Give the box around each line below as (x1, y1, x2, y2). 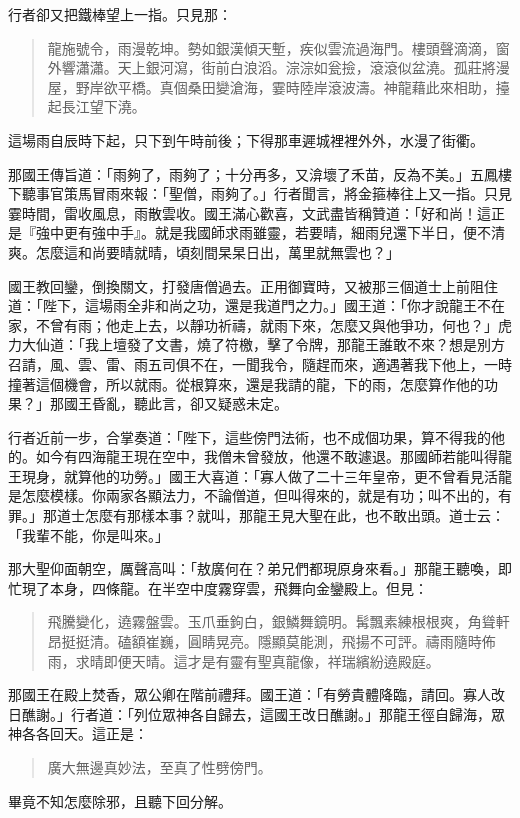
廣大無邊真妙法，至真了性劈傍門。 (47, 757, 272, 777)
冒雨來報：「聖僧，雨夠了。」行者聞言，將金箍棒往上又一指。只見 (91, 183, 512, 204)
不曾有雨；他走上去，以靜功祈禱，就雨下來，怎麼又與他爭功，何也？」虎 (35, 314, 512, 335)
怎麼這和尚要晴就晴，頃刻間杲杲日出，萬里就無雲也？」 (35, 241, 400, 262)
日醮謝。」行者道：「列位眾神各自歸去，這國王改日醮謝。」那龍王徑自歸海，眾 (8, 703, 505, 724)
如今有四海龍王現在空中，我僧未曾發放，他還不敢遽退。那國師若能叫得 (35, 446, 498, 467)
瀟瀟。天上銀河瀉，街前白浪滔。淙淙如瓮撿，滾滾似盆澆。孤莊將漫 (75, 57, 510, 78)
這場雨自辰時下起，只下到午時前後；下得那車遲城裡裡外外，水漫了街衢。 (8, 129, 484, 150)
